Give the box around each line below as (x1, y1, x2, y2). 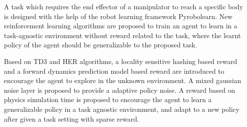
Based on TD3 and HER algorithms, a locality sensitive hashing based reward (4, 56, 237, 66)
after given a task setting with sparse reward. (4, 113, 139, 124)
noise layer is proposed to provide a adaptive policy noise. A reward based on (4, 85, 235, 95)
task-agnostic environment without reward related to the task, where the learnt (4, 30, 241, 40)
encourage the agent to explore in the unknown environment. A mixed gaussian (4, 75, 241, 85)
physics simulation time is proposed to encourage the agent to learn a (4, 94, 212, 105)
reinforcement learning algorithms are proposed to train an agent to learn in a (4, 21, 238, 31)
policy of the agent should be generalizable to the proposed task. (4, 40, 197, 50)
